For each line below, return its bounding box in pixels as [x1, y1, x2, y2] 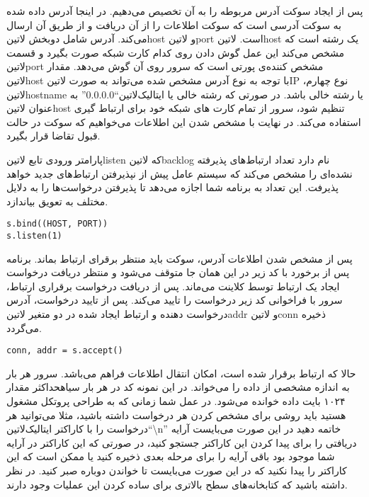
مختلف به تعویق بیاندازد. [6, 193, 108, 208]
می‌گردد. [6, 320, 42, 335]
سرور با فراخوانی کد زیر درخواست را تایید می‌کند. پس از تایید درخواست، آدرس [6, 292, 343, 307]
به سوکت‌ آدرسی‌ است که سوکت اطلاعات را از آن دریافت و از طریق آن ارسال [6, 17, 341, 32]
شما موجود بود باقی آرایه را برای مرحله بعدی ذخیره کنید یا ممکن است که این [6, 449, 335, 464]
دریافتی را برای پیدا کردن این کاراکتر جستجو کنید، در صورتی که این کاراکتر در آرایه [6, 435, 357, 450]
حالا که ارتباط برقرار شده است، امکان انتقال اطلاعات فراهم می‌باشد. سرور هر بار [6, 365, 356, 380]
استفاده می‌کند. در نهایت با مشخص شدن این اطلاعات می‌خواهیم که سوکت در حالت [6, 114, 361, 129]
